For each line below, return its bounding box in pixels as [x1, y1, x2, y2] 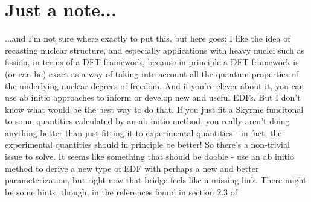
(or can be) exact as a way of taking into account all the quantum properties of [5, 67, 298, 80]
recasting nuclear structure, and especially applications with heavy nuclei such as [5, 43, 305, 56]
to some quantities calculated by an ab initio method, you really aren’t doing [5, 115, 290, 127]
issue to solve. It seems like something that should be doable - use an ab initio [5, 150, 294, 163]
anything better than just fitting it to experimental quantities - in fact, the [5, 126, 282, 139]
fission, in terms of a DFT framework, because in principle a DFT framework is [5, 55, 299, 68]
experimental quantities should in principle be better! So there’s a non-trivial [5, 138, 290, 151]
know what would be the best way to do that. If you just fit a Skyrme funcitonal [5, 103, 304, 115]
